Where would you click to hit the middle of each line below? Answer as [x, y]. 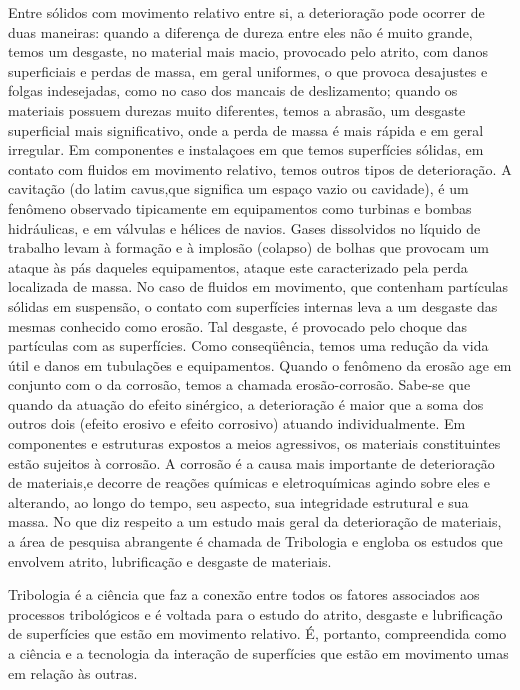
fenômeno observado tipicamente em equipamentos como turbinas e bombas [240, 207]
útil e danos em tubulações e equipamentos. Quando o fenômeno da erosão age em [260, 364]
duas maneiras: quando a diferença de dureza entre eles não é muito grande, [240, 31]
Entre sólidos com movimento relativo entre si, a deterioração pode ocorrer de [246, 12]
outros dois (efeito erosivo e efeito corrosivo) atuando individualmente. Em [237, 423]
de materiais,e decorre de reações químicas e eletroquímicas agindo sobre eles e [249, 482]
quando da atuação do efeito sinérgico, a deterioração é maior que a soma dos [246, 403]
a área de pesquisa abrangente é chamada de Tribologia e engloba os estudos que [255, 541]
